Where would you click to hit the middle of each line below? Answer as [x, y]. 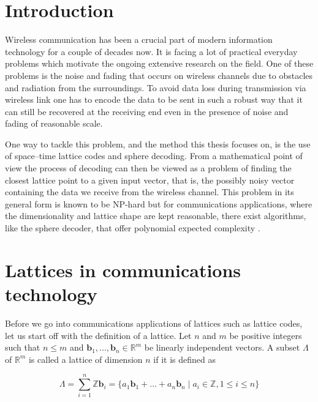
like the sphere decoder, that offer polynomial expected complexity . [133, 228]
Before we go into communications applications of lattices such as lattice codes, [154, 323]
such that [23, 347]
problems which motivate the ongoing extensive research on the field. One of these [159, 63]
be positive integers [266, 335]
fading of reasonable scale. [54, 123]
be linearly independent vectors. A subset [222, 347]
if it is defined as [184, 359]
